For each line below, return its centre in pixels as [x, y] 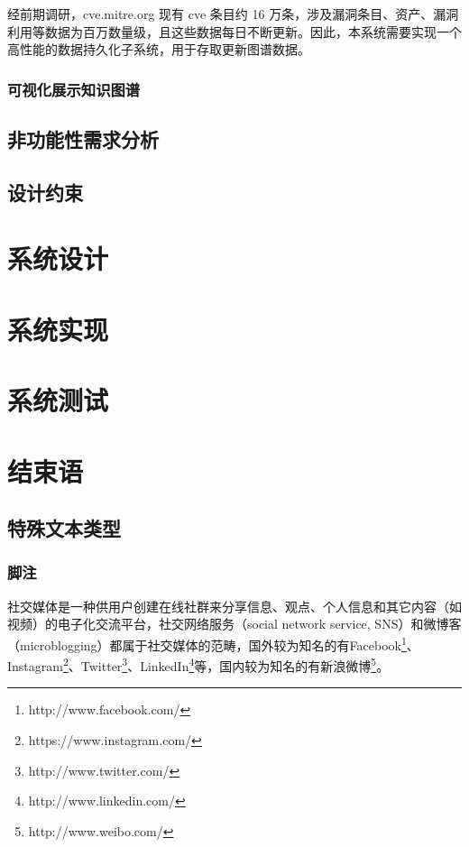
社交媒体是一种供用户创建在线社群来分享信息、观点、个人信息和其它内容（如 [234, 606]
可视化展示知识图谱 [74, 89]
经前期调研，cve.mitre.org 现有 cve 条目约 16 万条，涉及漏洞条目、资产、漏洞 [233, 14]
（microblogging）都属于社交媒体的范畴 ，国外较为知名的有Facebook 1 [207, 643]
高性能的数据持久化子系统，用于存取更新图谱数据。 [159, 49]
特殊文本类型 [64, 528]
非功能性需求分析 [83, 139]
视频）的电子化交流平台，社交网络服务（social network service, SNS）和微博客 [234, 624]
